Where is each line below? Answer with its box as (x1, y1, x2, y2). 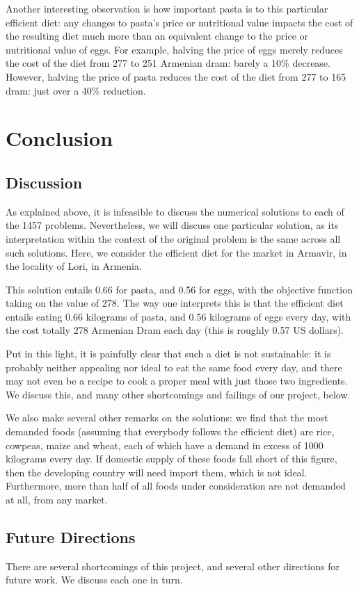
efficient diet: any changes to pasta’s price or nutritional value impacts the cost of (6, 15, 353, 29)
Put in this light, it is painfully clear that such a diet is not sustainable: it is (6, 346, 331, 361)
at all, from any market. (6, 492, 108, 507)
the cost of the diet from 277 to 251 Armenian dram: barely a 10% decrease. (6, 56, 330, 70)
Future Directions (6, 526, 136, 547)
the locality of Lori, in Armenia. (6, 259, 142, 273)
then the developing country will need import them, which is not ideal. (6, 465, 308, 479)
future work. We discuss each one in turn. (6, 572, 183, 587)
